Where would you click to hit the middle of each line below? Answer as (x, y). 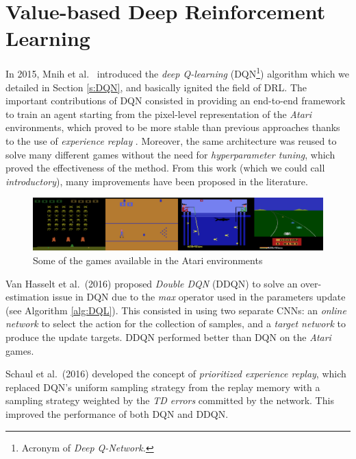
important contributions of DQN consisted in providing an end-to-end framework (176, 101)
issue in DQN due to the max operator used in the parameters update (199, 297)
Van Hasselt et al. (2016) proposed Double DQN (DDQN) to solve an (152, 283)
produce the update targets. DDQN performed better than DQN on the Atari (168, 337)
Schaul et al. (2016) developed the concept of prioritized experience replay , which (176, 374)
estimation (27, 297)
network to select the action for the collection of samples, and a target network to (176, 323)
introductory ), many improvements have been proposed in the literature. (157, 181)
